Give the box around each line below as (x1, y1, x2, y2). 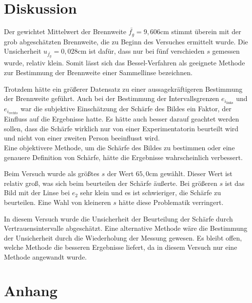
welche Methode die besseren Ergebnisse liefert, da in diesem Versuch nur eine (4, 242, 237, 252)
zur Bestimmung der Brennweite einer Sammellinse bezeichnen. (4, 67, 193, 77)
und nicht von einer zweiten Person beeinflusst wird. (4, 133, 160, 143)
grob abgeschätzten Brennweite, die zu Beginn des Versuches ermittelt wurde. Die (4, 36, 248, 46)
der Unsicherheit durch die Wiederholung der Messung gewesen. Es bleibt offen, (4, 232, 242, 242)
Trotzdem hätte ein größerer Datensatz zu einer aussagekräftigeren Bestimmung (4, 83, 243, 94)
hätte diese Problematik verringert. (118, 197, 224, 207)
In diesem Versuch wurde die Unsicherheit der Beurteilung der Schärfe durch (4, 213, 233, 223)
